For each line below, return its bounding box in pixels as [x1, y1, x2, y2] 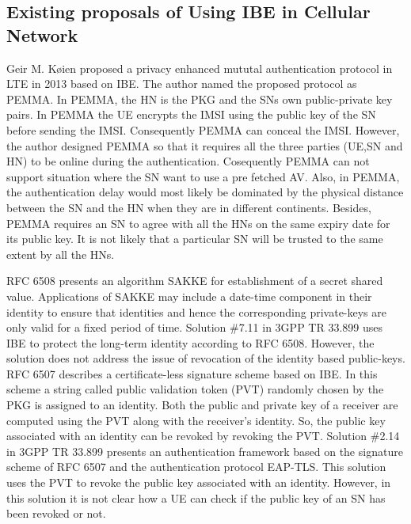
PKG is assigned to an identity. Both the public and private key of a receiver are [6, 397, 398, 413]
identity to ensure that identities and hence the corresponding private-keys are [6, 303, 387, 320]
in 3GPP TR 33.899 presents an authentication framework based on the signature [6, 442, 403, 459]
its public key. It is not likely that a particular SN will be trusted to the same [6, 230, 383, 247]
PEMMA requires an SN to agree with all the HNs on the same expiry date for [6, 215, 390, 231]
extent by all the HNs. [6, 245, 115, 262]
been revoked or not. [6, 505, 106, 522]
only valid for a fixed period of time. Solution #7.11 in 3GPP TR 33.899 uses [6, 319, 383, 336]
